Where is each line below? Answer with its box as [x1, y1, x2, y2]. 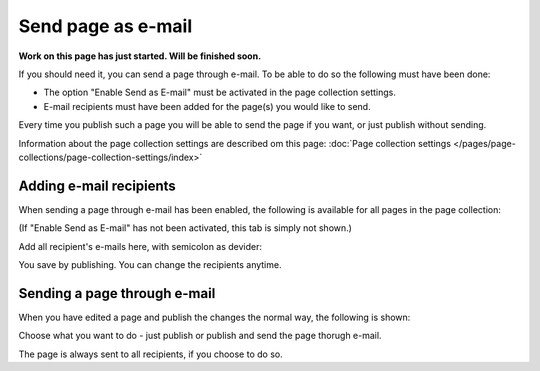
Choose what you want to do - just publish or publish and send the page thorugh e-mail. [18, 330, 382, 342]
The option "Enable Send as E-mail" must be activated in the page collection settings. [43, 86, 397, 99]
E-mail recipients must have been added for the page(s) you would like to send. [43, 100, 371, 112]
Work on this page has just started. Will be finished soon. [18, 50, 262, 62]
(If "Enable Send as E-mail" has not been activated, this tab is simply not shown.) [18, 222, 352, 234]
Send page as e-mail [18, 15, 193, 37]
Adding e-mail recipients [18, 177, 177, 194]
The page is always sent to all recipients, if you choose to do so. [18, 348, 284, 360]
